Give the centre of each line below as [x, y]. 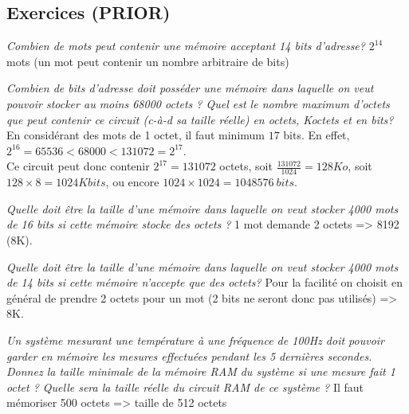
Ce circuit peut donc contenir [78, 166]
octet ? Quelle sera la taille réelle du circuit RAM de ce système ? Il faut [185, 387]
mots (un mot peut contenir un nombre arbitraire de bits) [148, 61]
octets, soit [246, 166]
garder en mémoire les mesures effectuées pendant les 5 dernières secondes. [189, 355]
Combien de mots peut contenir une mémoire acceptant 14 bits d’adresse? [186, 46]
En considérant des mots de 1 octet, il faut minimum [136, 135]
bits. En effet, [317, 135]
